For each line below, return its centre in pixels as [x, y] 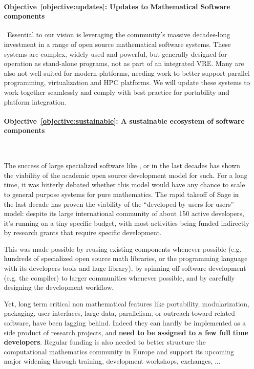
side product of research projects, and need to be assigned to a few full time [126, 332]
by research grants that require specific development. [83, 232]
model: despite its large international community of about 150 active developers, [124, 213]
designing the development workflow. [59, 287]
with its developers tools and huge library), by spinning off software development [125, 268]
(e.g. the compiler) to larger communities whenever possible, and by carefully [119, 277]
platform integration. [35, 101]
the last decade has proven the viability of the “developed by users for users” [119, 204]
